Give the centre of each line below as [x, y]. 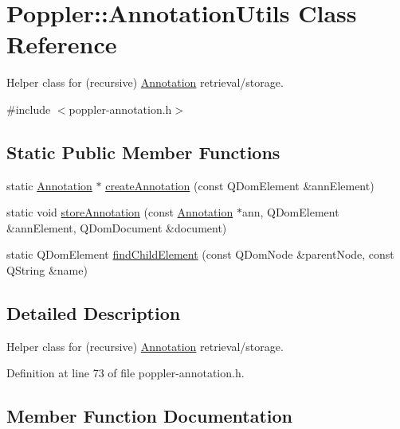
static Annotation [49, 185]
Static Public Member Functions [143, 152]
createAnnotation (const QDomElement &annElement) [240, 185]
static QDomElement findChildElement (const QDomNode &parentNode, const [200, 254]
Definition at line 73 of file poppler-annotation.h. [125, 373]
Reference [62, 44]
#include [29, 109]
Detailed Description [94, 313]
